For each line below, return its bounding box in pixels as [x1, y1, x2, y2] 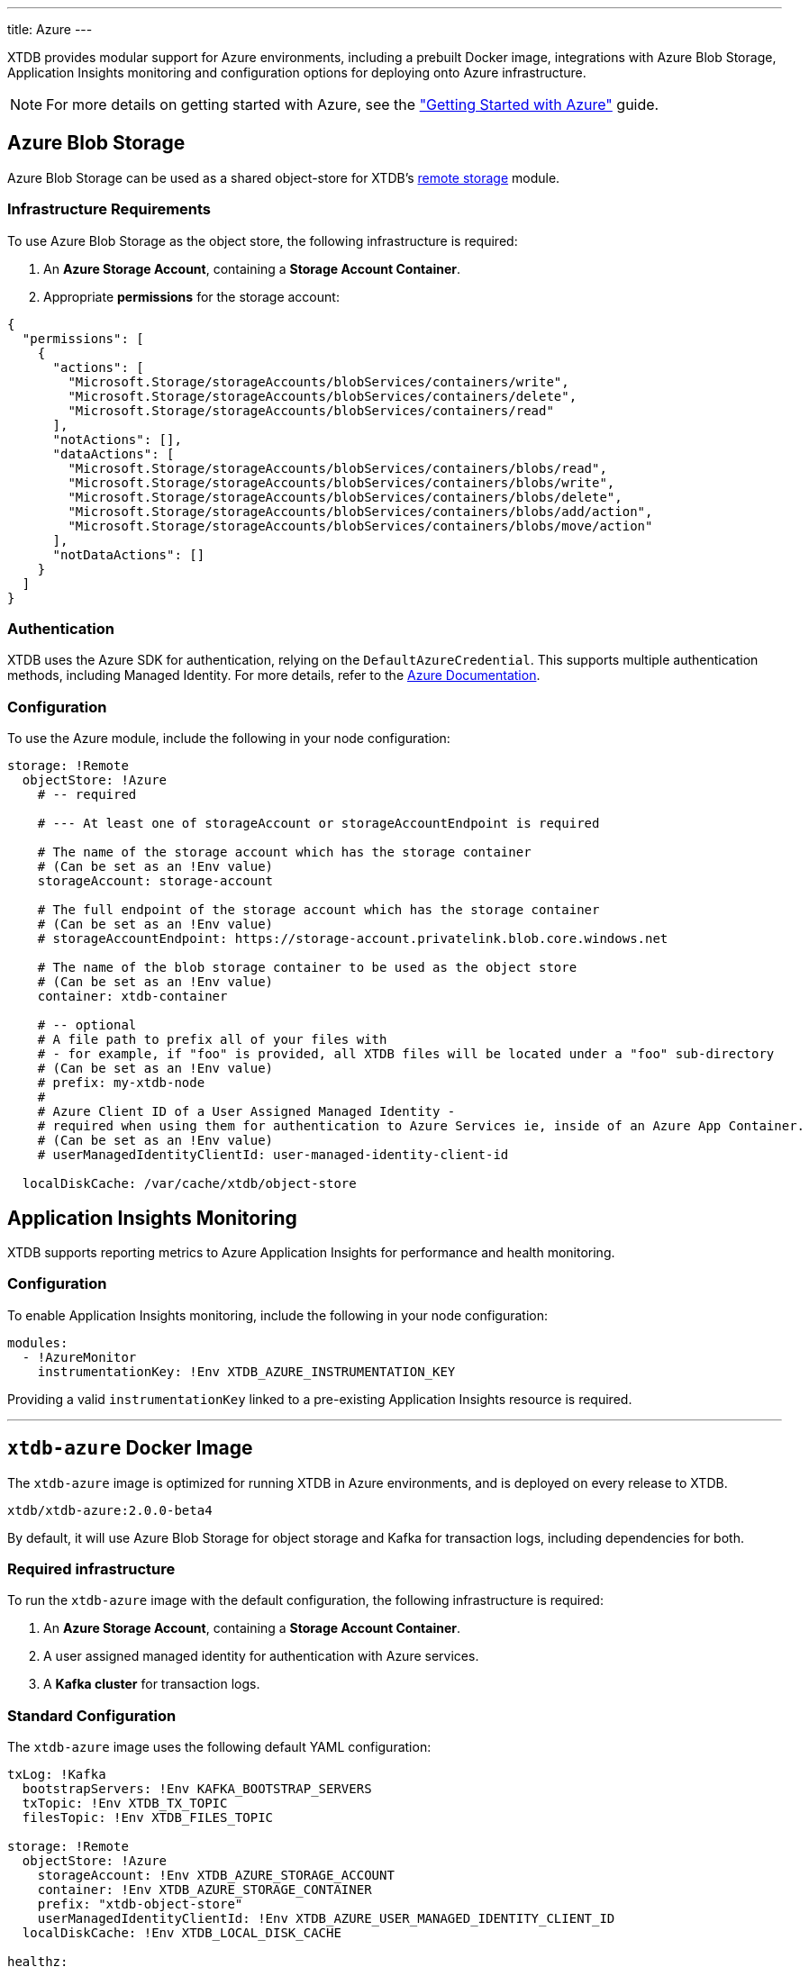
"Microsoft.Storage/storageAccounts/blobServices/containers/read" [68, 403, 554, 418]
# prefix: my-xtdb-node [37, 1075, 205, 1091]
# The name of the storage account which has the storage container [37, 845, 532, 860]
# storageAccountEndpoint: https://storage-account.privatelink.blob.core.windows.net [37, 931, 668, 947]
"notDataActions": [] [52, 547, 205, 562]
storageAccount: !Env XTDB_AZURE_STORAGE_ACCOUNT [37, 1868, 395, 1883]
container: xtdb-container [37, 989, 228, 1004]
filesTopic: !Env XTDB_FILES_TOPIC [22, 1810, 274, 1826]
